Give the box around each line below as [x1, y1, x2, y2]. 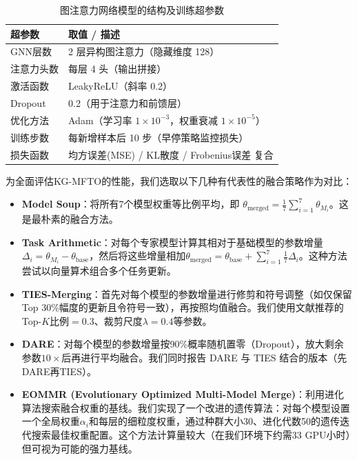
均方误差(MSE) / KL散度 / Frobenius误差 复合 [68, 147, 274, 161]
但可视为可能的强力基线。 [21, 441, 138, 455]
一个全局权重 [21, 414, 80, 428]
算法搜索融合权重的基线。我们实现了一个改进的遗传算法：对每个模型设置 [21, 400, 350, 414]
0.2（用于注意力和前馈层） [68, 95, 187, 110]
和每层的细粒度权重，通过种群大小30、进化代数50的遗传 [88, 414, 340, 428]
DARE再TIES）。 [21, 363, 96, 378]
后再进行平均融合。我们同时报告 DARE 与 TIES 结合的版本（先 [61, 350, 347, 364]
